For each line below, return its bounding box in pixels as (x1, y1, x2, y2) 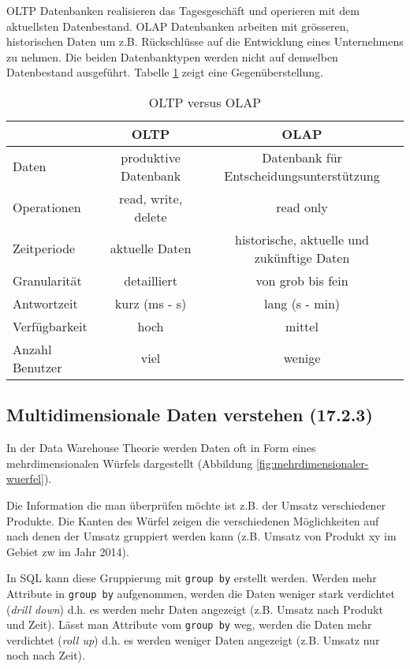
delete (134, 207, 167, 226)
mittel (285, 316, 319, 335)
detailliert (124, 271, 177, 290)
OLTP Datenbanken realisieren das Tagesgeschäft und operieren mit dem (6, 2, 360, 18)
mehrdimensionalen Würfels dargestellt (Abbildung (6, 454, 253, 471)
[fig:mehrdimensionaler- (255, 454, 369, 471)
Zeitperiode (13, 239, 76, 258)
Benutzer (13, 357, 62, 376)
